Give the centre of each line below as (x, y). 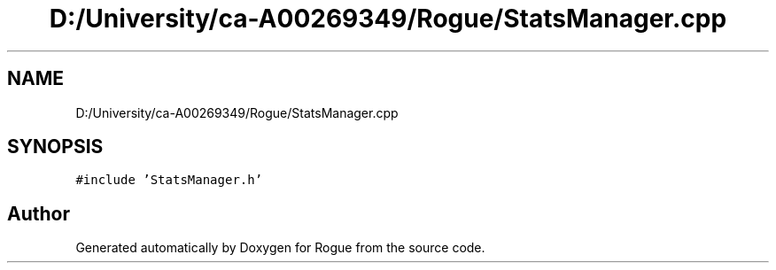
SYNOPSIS (55, 147)
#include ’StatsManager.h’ (169, 180)
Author (39, 213)
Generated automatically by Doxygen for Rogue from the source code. (280, 248)
